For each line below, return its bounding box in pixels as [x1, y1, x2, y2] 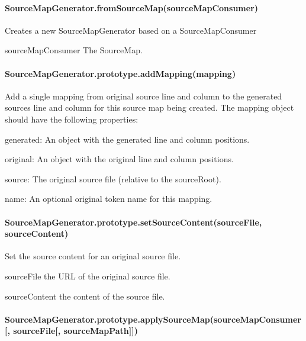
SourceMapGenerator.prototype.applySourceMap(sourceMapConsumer [5, 313, 301, 325]
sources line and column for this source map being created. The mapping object [5, 101, 294, 114]
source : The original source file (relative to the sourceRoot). [5, 172, 221, 185]
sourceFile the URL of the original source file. [5, 269, 170, 282]
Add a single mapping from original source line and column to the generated [5, 89, 282, 102]
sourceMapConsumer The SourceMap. [5, 44, 143, 56]
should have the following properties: [5, 112, 138, 125]
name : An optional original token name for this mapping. [5, 192, 212, 205]
